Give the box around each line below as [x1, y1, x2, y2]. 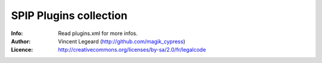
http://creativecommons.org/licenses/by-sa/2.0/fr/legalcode [58, 46, 206, 53]
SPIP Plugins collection [11, 9, 128, 22]
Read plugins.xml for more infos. [58, 30, 138, 37]
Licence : [11, 46, 33, 53]
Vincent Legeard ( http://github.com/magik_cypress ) [58, 37, 185, 45]
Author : [11, 37, 31, 45]
